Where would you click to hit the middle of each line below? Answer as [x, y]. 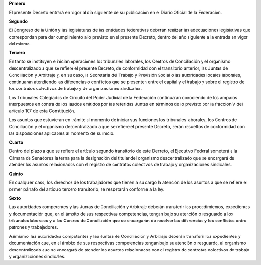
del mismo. [20, 44]
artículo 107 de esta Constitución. [42, 111]
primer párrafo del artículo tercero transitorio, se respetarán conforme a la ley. [87, 189]
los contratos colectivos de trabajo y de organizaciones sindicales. [75, 88]
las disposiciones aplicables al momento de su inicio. [62, 133]
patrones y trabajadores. [33, 227]
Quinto [16, 174]
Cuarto [16, 142]
